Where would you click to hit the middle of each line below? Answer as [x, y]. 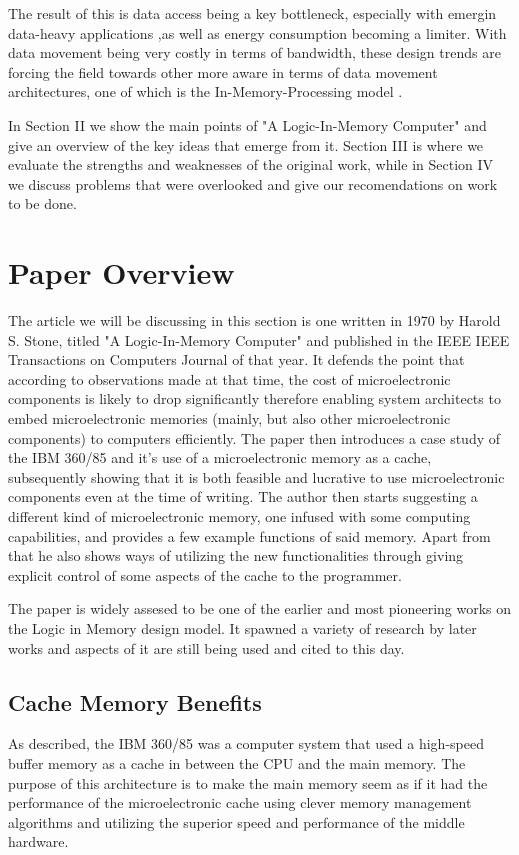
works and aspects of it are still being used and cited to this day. [206, 647]
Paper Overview [121, 272]
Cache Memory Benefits [135, 701]
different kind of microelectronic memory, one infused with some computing [239, 516]
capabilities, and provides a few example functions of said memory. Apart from [249, 535]
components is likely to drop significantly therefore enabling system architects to [254, 398]
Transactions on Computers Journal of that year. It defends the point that [236, 359]
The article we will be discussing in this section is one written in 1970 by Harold [254, 320]
